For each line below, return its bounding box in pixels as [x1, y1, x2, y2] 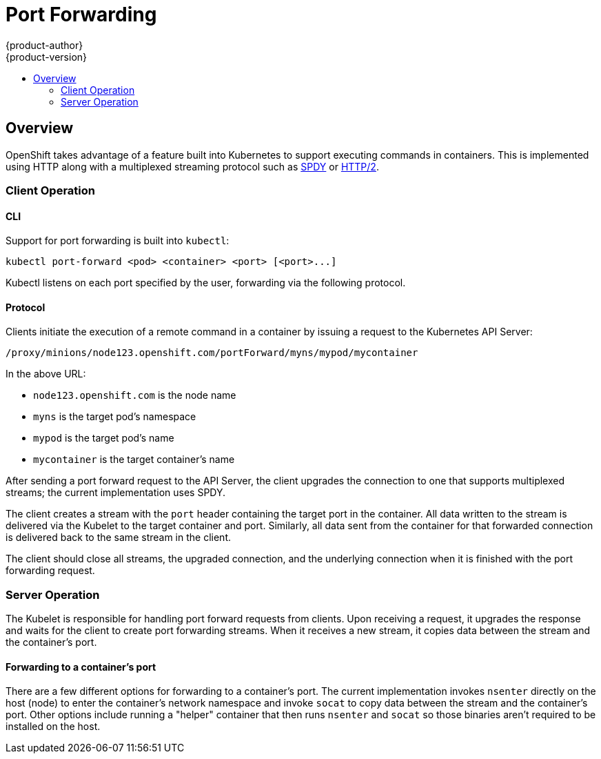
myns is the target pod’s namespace [33, 411, 196, 423]
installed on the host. [6, 720, 101, 733]
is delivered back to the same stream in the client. [6, 531, 231, 544]
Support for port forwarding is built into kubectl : [6, 235, 230, 247]
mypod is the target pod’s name [33, 432, 174, 444]
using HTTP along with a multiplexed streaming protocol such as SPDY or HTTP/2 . [6, 160, 379, 172]
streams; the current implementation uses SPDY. [6, 486, 226, 499]
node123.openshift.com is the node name [33, 389, 236, 402]
